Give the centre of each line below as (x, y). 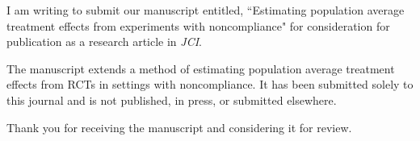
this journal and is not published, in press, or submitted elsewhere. (172, 100)
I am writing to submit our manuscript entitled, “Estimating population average (206, 10)
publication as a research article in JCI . (105, 41)
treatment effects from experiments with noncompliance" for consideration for (198, 25)
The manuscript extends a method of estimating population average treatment (201, 68)
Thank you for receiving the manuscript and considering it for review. (179, 127)
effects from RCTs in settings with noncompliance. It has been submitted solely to (210, 84)
